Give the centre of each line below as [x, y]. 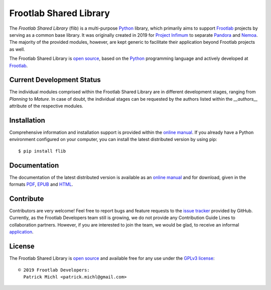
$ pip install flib [42, 151]
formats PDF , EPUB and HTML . [41, 184]
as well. [17, 49]
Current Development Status [55, 80]
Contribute [27, 199]
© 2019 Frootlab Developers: [54, 270]
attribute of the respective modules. [46, 106]
